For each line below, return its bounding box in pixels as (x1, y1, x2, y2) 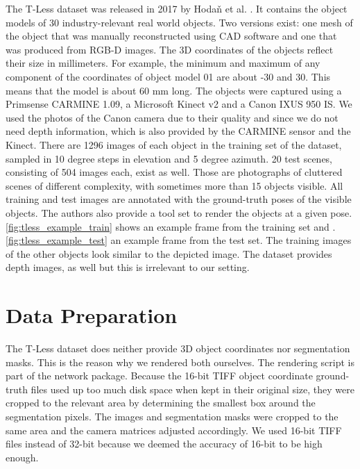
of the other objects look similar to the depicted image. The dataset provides (6, 246, 332, 261)
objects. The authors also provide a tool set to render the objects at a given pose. (6, 205, 352, 220)
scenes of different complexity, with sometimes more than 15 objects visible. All (6, 178, 343, 192)
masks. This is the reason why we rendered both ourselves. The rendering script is (6, 354, 354, 369)
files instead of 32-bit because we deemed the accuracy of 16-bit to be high (6, 436, 323, 451)
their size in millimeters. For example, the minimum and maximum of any (6, 56, 320, 70)
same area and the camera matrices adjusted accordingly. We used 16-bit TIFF (6, 422, 342, 437)
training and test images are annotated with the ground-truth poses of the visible (6, 192, 352, 206)
